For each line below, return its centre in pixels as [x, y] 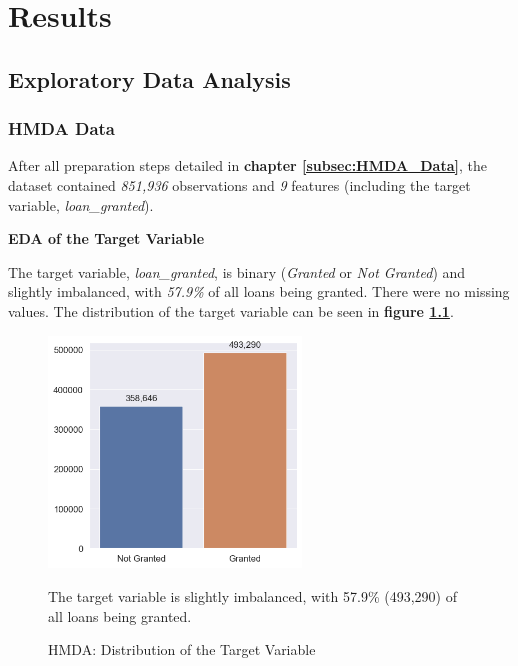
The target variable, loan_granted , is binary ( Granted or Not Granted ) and [237, 271]
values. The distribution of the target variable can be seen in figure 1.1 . [231, 310]
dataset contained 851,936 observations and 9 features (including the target [239, 184]
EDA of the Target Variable [106, 238]
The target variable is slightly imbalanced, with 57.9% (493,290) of [252, 596]
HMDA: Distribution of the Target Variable [182, 649]
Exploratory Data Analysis [149, 78]
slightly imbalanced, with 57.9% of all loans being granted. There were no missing [259, 291]
